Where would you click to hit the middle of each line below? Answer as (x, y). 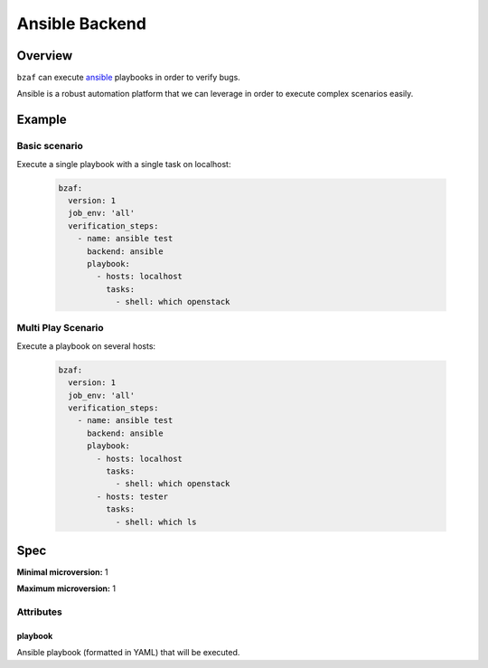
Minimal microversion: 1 (62, 572)
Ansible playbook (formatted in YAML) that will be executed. (128, 653)
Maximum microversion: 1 (66, 588)
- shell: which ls (156, 522)
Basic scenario (50, 146)
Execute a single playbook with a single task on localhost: (124, 164)
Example (42, 120)
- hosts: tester (132, 496)
